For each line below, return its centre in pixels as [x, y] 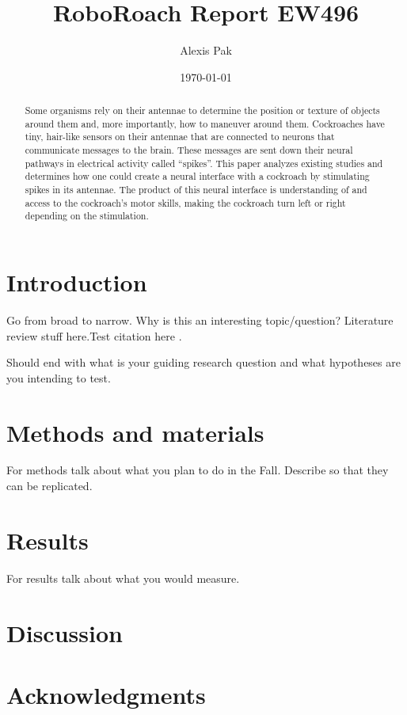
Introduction [77, 282]
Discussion [65, 632]
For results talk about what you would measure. [123, 578]
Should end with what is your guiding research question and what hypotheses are [203, 362]
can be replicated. [49, 486]
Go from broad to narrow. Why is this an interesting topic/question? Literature [200, 319]
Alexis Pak [206, 50]
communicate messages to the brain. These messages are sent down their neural [189, 150]
